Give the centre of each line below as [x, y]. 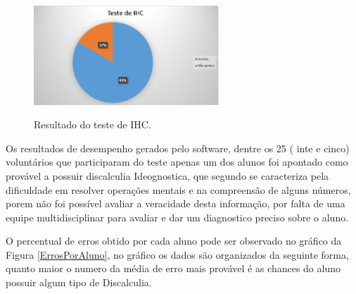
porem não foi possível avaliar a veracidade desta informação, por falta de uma [176, 203]
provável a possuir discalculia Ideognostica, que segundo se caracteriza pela [167, 175]
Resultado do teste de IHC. [93, 124]
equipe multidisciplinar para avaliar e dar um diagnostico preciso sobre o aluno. [177, 217]
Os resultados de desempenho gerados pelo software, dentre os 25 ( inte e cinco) [178, 148]
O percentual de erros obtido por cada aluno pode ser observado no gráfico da [174, 241]
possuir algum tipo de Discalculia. [79, 282]
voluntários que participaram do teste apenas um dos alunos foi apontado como [177, 162]
